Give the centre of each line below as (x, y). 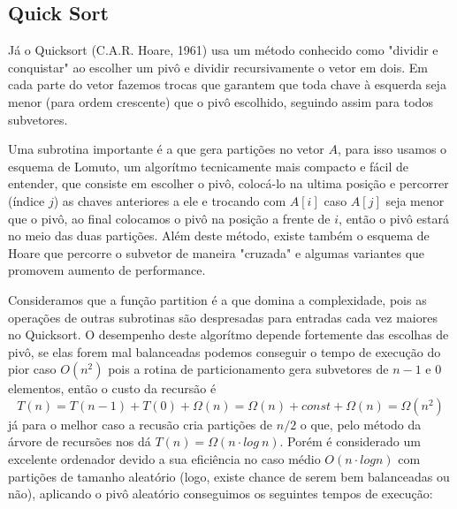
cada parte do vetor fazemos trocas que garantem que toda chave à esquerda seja (227, 84)
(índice (27, 200)
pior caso (32, 369)
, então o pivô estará (394, 218)
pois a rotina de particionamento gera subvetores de (248, 369)
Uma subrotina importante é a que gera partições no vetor (166, 149)
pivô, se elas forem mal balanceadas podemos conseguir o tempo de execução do (225, 351)
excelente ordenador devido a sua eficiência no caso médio (164, 459)
